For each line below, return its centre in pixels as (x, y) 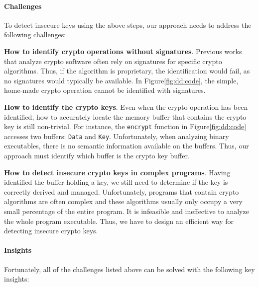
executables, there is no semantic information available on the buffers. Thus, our (127, 146)
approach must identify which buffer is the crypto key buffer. (97, 156)
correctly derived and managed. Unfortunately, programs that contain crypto (122, 191)
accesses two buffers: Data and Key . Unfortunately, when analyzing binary (117, 136)
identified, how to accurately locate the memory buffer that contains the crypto (125, 116)
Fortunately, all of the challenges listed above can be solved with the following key (129, 269)
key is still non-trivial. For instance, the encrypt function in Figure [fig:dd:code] (125, 126)
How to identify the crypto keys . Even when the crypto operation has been (126, 107)
